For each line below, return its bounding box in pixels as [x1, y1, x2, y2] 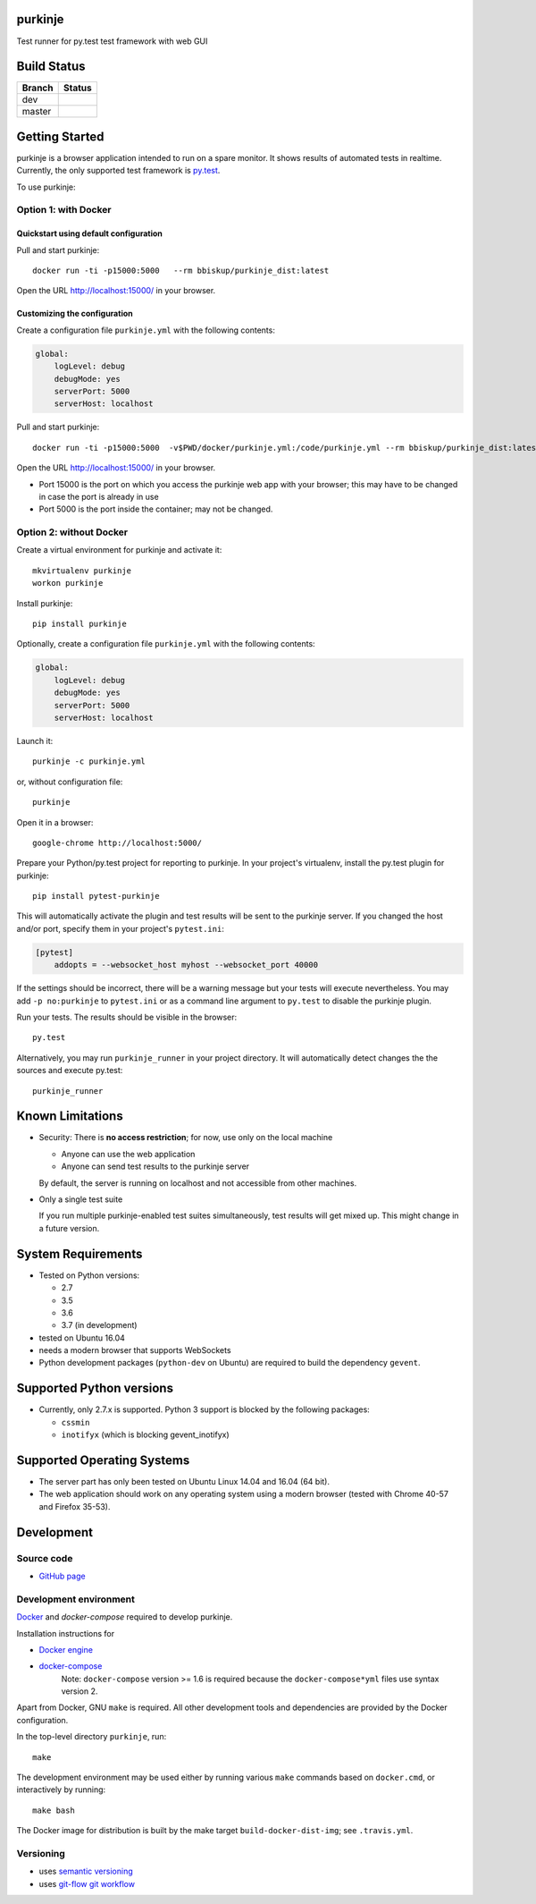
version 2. [61, 1686, 98, 1697]
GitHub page [38, 1570, 86, 1581]
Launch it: [16, 735, 54, 746]
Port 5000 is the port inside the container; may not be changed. [38, 504, 273, 514]
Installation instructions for [16, 1628, 115, 1638]
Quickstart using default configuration [16, 228, 163, 239]
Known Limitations [16, 1109, 124, 1124]
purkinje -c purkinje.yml [32, 757, 147, 766]
